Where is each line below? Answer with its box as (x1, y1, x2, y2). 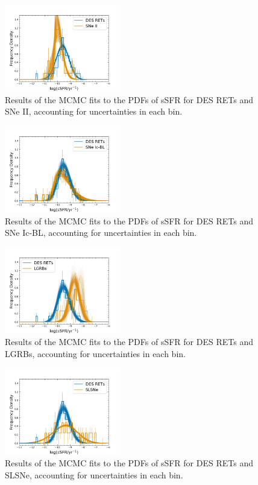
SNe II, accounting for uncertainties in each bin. (5, 105, 183, 118)
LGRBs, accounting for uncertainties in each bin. (5, 347, 186, 360)
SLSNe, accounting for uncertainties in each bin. (5, 468, 183, 481)
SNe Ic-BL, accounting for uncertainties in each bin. (5, 226, 197, 239)
